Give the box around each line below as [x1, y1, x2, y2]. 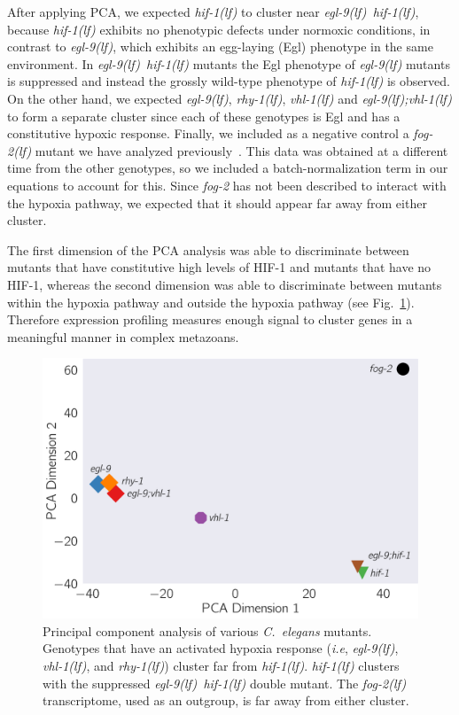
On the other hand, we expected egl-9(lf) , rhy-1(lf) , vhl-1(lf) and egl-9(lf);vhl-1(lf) [7, 89, 453, 107]
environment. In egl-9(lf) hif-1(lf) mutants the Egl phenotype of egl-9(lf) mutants [7, 54, 450, 73]
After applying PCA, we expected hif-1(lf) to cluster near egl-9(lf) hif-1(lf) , [7, 3, 419, 20]
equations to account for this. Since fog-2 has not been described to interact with [7, 175, 447, 194]
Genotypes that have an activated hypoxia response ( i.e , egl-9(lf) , [43, 639, 399, 657]
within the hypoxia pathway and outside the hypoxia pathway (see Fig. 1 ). [7, 292, 415, 311]
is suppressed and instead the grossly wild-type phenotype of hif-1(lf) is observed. [7, 72, 450, 90]
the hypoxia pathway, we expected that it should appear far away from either [7, 193, 427, 212]
